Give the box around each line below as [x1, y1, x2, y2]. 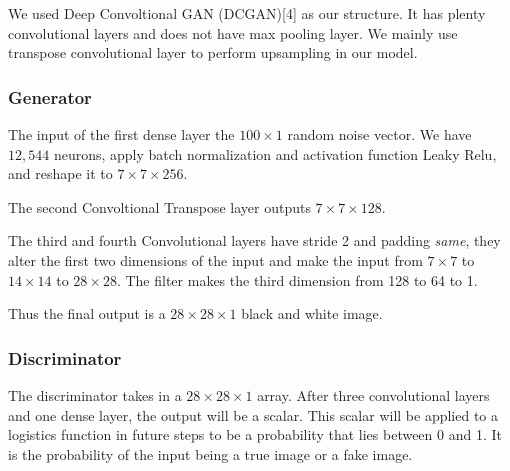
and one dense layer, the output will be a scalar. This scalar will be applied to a [8, 404, 499, 425]
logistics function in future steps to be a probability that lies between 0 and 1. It [8, 424, 502, 445]
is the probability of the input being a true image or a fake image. [8, 443, 413, 464]
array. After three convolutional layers [257, 384, 490, 405]
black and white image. [241, 303, 383, 324]
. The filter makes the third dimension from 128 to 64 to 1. [116, 269, 478, 290]
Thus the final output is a [8, 303, 166, 324]
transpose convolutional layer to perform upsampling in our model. [8, 42, 418, 63]
